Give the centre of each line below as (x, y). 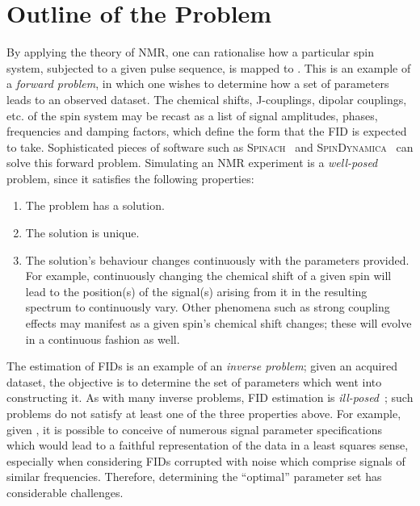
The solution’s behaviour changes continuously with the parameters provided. (217, 259)
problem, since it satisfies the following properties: (130, 178)
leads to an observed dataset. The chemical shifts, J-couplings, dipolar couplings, (207, 99)
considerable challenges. (65, 492)
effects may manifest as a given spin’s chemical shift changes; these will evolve (218, 323)
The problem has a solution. (95, 205)
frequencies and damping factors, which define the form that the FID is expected (207, 131)
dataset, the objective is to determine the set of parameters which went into (194, 381)
